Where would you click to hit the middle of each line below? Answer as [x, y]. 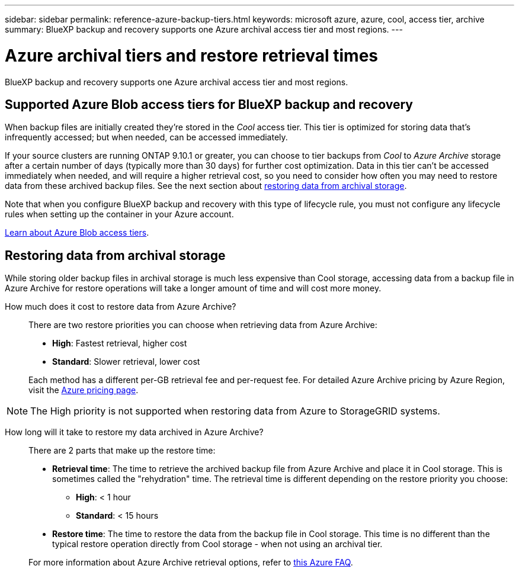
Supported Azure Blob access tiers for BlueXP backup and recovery [209, 104]
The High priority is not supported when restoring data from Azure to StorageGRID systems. [235, 411]
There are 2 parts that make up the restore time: [122, 451]
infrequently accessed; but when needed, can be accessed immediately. [146, 137]
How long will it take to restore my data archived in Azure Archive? [134, 432]
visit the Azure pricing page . [84, 390]
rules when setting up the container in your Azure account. [119, 214]
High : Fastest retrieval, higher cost [120, 343]
